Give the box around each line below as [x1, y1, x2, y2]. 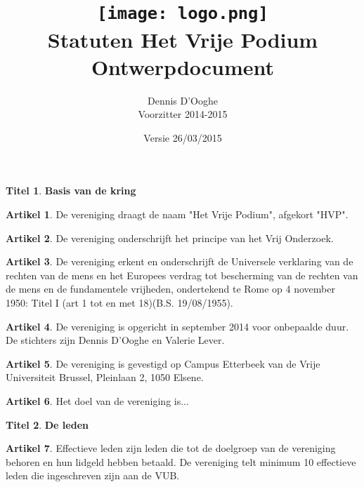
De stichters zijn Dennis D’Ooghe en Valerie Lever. [6, 333, 225, 347]
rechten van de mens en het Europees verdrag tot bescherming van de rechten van [6, 267, 358, 282]
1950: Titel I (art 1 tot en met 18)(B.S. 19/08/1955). [6, 295, 233, 309]
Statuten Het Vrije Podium [47, 25, 318, 53]
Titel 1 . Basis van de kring [6, 183, 136, 198]
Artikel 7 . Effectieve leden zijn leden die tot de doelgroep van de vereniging [6, 441, 336, 455]
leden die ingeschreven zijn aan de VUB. [6, 468, 180, 483]
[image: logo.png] [97, 4, 268, 24]
